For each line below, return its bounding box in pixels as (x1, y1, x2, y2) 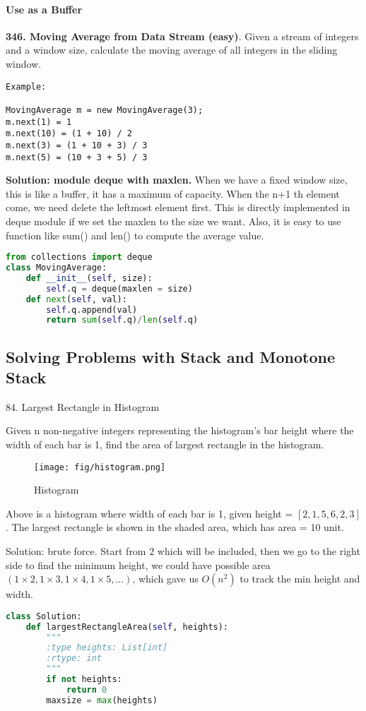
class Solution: (6, 611, 82, 621)
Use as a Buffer (6, 1, 83, 16)
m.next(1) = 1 (6, 116, 72, 127)
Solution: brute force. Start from (6, 544, 146, 558)
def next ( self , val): (25, 294, 127, 304)
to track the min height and (240, 571, 360, 586)
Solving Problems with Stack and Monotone (6, 345, 336, 367)
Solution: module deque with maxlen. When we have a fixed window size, (6, 172, 348, 187)
